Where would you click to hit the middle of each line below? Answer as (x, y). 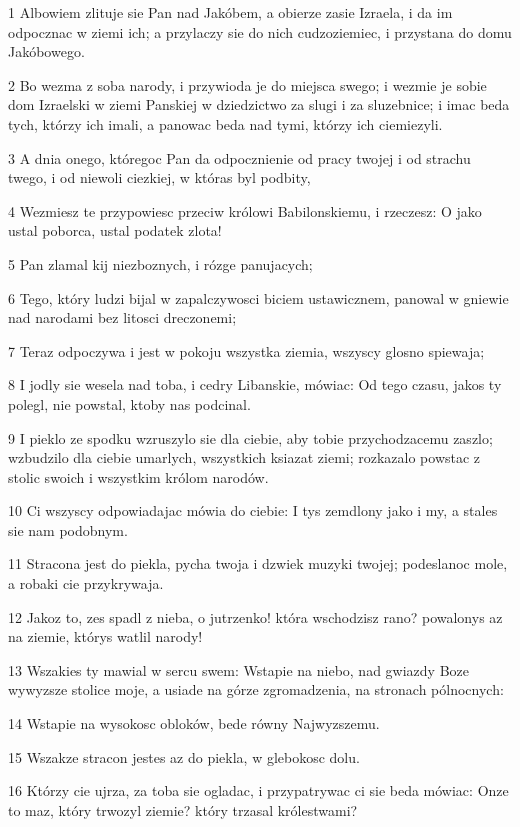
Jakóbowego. (46, 51)
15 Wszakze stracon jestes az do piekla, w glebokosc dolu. (184, 756)
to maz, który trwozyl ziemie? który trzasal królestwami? (183, 809)
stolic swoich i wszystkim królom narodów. (138, 476)
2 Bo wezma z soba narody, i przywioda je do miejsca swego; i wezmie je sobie (247, 84)
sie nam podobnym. (68, 529)
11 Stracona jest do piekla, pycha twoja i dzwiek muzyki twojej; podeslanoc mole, (258, 563)
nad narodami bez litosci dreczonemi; (122, 317)
